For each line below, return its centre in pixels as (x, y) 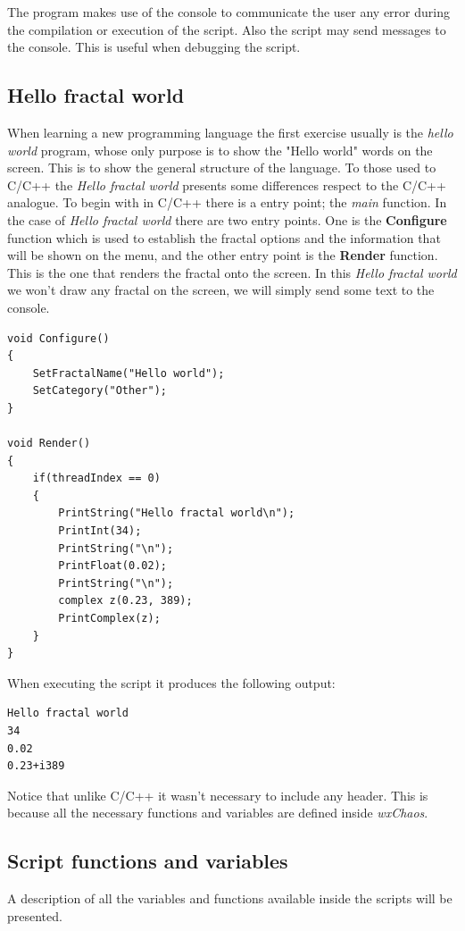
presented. (35, 915)
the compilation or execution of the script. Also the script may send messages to (227, 29)
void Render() (49, 444)
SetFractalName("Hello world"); (129, 373)
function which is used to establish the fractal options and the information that (224, 237)
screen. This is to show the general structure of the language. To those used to (222, 168)
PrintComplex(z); (109, 619)
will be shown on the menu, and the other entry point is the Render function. (223, 255)
